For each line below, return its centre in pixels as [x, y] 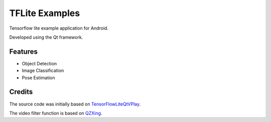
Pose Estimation [38, 77]
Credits [21, 92]
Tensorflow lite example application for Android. [59, 28]
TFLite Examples [45, 13]
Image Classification [43, 71]
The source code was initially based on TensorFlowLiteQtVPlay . [75, 104]
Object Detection [39, 63]
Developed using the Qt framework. [46, 37]
